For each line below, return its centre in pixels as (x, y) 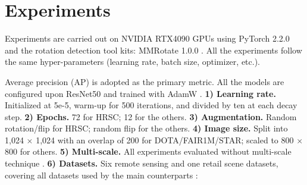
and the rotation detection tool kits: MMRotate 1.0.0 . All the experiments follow (153, 50)
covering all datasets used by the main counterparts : (101, 175)
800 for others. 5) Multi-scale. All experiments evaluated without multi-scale (148, 151)
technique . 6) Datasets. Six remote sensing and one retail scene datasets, (142, 163)
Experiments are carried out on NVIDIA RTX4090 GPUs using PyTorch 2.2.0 (147, 38)
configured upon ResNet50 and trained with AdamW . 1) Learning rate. (140, 93)
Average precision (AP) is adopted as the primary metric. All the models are (145, 81)
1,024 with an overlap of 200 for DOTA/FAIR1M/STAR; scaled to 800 (165, 139)
